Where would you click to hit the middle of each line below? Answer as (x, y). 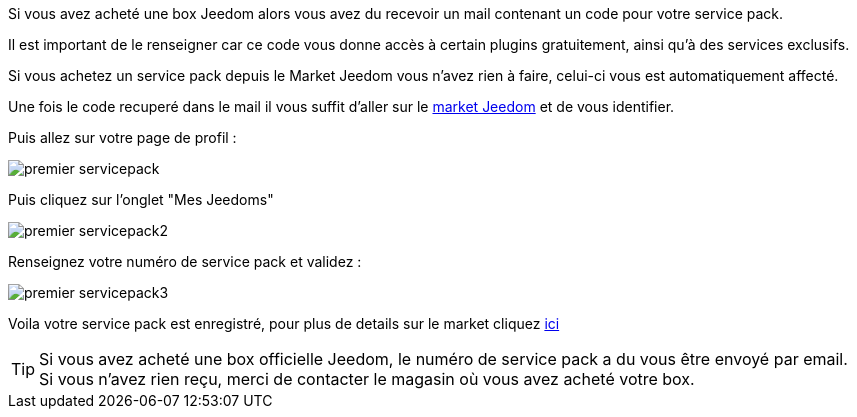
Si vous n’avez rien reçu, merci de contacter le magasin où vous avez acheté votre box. (367, 379)
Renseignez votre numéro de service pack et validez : (185, 261)
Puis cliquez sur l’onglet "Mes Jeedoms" (141, 199)
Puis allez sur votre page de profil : (122, 137)
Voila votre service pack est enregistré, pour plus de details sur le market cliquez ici (284, 323)
